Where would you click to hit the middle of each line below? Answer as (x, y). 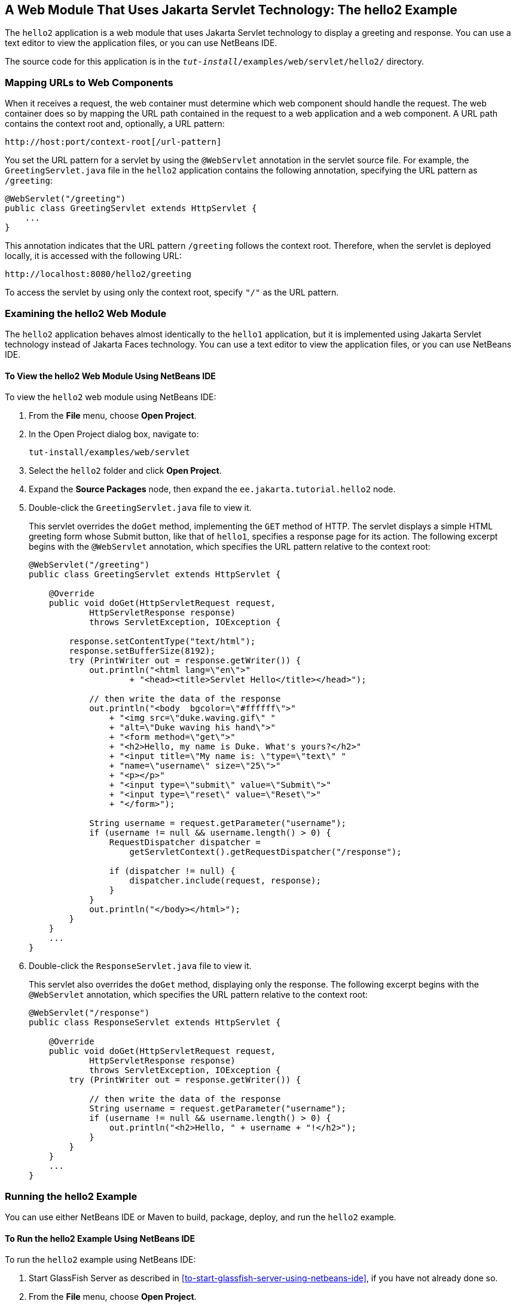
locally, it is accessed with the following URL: (93, 256)
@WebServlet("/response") (89, 1013)
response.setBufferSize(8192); (142, 651)
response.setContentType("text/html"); (162, 642)
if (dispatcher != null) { (172, 871)
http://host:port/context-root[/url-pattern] (113, 142)
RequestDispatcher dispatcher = (185, 843)
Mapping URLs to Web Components (89, 82)
